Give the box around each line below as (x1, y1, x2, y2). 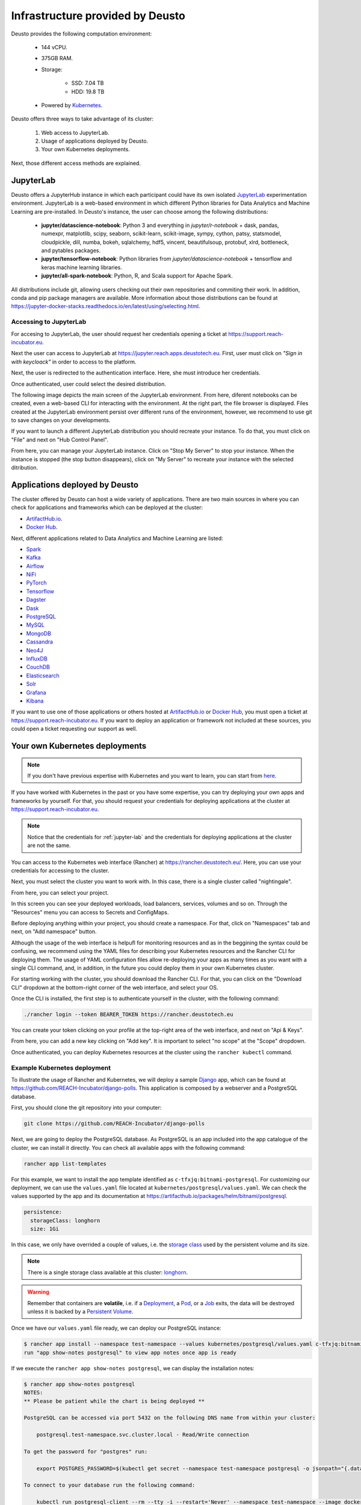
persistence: (23, 1209, 63, 1215)
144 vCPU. (41, 43, 67, 51)
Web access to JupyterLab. (41, 129, 110, 136)
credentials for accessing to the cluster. (11, 867, 110, 874)
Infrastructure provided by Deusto (11, 9, 186, 22)
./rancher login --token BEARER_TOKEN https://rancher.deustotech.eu (23, 1011, 233, 1018)
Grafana (26, 689, 46, 696)
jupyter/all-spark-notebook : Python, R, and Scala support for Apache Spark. (41, 272, 233, 279)
